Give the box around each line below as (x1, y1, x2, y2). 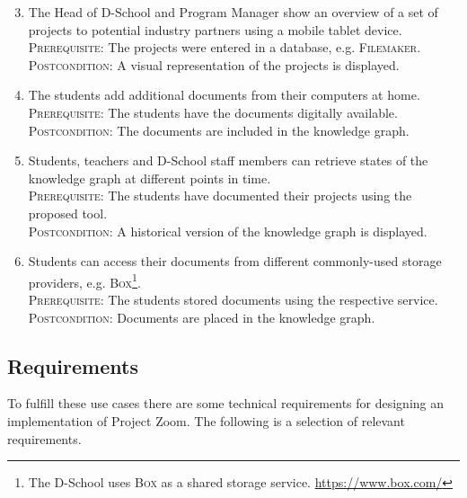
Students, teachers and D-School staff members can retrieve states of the (28, 151, 428, 170)
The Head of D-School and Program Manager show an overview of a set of (28, 3, 438, 21)
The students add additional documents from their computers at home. (28, 85, 420, 104)
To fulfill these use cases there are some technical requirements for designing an (7, 394, 445, 413)
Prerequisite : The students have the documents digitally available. (28, 102, 398, 121)
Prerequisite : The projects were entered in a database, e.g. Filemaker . (28, 38, 421, 57)
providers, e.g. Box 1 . (28, 270, 141, 291)
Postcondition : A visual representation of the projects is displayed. (28, 55, 400, 74)
